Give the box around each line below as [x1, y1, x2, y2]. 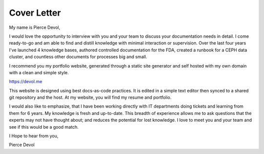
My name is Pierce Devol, [9, 24, 61, 30]
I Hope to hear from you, [9, 133, 59, 139]
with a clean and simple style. [9, 69, 69, 75]
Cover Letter [9, 7, 61, 18]
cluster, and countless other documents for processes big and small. [9, 54, 148, 60]
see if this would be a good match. [9, 124, 79, 130]
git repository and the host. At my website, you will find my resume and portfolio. [9, 94, 172, 100]
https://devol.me [9, 79, 43, 85]
